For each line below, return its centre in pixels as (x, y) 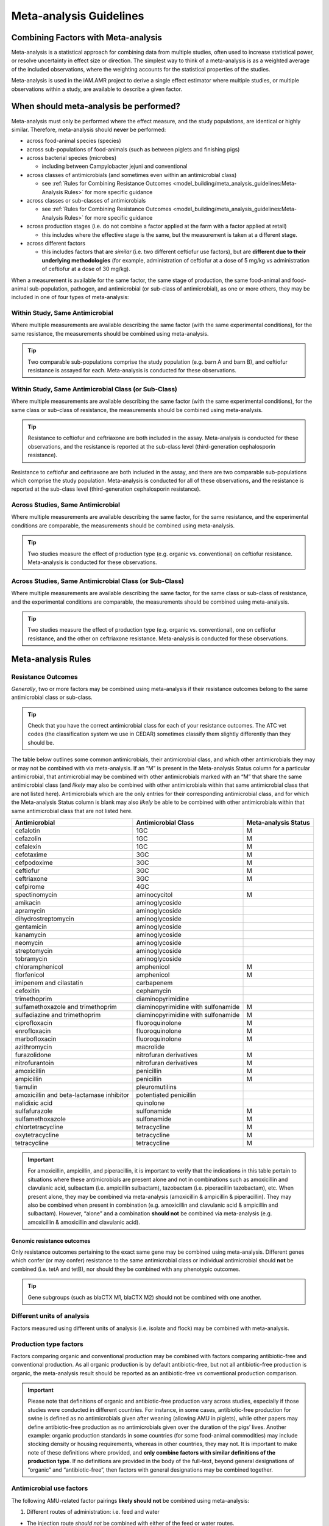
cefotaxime (31, 855)
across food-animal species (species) (74, 141)
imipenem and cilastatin (49, 983)
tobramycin (31, 958)
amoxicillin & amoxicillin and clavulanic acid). (84, 1222)
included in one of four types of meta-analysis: (70, 297)
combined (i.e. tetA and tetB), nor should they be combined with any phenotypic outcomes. (126, 1269)
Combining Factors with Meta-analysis (87, 38)
